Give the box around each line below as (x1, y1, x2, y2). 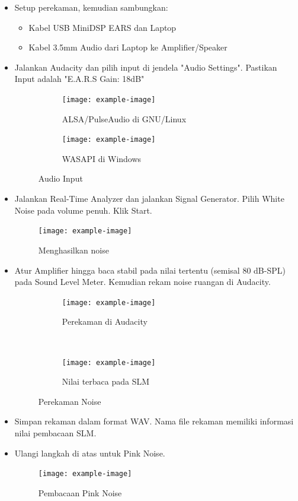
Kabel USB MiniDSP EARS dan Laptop (28, 21, 177, 33)
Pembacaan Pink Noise (38, 486, 122, 499)
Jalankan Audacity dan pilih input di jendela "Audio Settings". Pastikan (14, 61, 277, 73)
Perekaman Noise (38, 395, 101, 407)
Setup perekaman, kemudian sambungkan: (14, 1, 168, 13)
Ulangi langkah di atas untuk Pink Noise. (14, 446, 165, 459)
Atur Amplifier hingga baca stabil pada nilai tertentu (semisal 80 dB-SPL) (14, 264, 286, 276)
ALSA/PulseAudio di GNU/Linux (62, 112, 187, 125)
